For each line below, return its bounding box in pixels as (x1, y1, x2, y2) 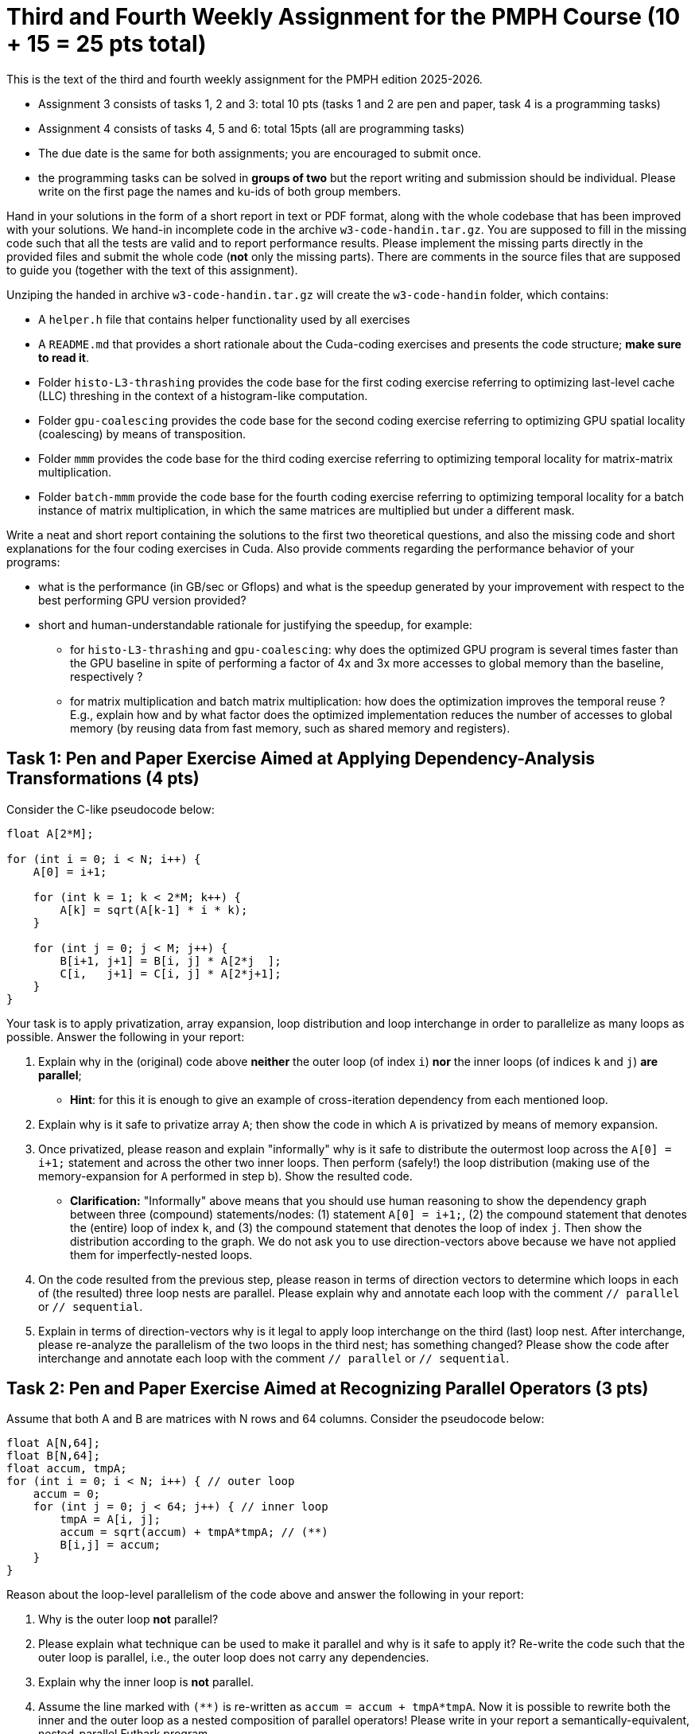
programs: (6, 554, 60, 569)
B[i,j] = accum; (60, 1538, 161, 1552)
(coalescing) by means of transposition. (38, 426, 247, 441)
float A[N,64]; (6, 1437, 101, 1450)
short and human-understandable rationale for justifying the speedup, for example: (38, 617, 472, 632)
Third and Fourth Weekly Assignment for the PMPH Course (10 (6, 3, 681, 30)
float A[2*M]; (6, 826, 94, 840)
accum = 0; (33, 1487, 101, 1501)
